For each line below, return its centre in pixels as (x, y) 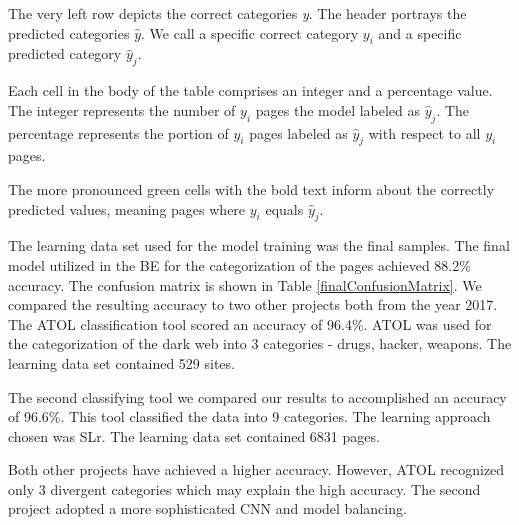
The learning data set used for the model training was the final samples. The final (259, 245)
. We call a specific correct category (250, 32)
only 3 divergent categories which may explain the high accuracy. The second (244, 488)
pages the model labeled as (338, 109)
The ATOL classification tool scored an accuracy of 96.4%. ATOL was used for (250, 323)
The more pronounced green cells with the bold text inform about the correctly (251, 188)
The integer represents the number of (122, 109)
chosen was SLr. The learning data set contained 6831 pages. (194, 435)
